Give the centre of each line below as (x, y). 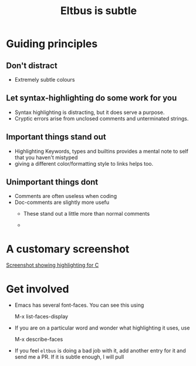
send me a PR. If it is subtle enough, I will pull (69, 357)
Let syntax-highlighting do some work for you (92, 98)
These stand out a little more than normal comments (87, 214)
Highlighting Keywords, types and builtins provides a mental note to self (102, 151)
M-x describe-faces (39, 340)
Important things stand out (56, 137)
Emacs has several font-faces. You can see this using (79, 305)
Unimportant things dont (52, 182)
